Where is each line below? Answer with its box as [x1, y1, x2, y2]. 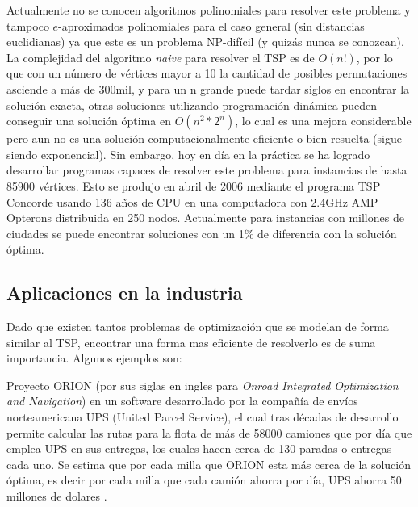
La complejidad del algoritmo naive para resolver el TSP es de [6, 48, 315, 65]
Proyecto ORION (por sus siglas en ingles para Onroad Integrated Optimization [6, 376, 399, 393]
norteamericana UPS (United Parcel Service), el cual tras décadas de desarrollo [6, 409, 399, 425]
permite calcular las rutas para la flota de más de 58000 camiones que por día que [6, 424, 412, 441]
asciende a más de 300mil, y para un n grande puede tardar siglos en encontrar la [6, 80, 410, 97]
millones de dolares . [6, 488, 107, 505]
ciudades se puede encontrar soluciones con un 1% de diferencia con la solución [6, 224, 397, 241]
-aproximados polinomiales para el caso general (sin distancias [58, 17, 365, 34]
